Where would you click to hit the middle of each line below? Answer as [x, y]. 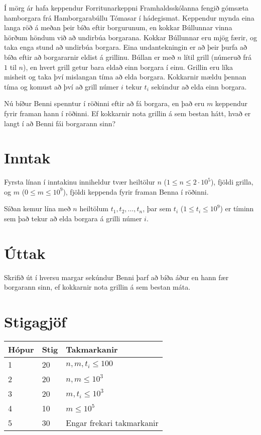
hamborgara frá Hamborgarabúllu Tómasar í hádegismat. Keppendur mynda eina [129, 17]
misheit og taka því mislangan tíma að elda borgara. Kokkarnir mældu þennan [125, 77]
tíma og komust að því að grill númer [61, 86]
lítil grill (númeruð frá [218, 57]
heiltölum [94, 208]
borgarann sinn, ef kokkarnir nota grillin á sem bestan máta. [97, 287]
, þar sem [157, 208]
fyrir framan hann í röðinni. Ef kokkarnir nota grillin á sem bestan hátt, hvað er [127, 113]
